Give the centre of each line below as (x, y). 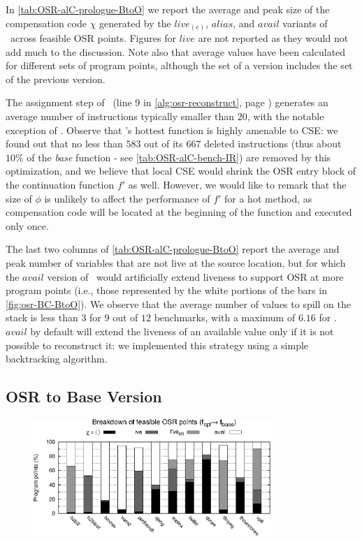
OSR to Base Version (84, 396)
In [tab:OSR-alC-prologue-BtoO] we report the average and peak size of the (168, 9)
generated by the (135, 23)
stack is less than (42, 317)
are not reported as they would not (273, 38)
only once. (27, 225)
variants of (305, 23)
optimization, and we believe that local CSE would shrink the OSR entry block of (181, 171)
